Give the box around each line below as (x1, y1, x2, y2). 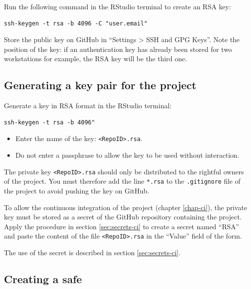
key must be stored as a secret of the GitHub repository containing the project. (4, 212, 242, 222)
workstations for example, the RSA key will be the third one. (4, 53, 187, 64)
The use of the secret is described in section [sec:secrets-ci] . (4, 247, 181, 257)
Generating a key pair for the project (4, 77, 197, 93)
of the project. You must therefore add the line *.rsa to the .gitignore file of (4, 176, 241, 186)
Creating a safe (4, 271, 82, 286)
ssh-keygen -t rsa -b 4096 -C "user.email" (4, 20, 148, 27)
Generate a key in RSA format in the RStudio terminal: (4, 100, 172, 111)
